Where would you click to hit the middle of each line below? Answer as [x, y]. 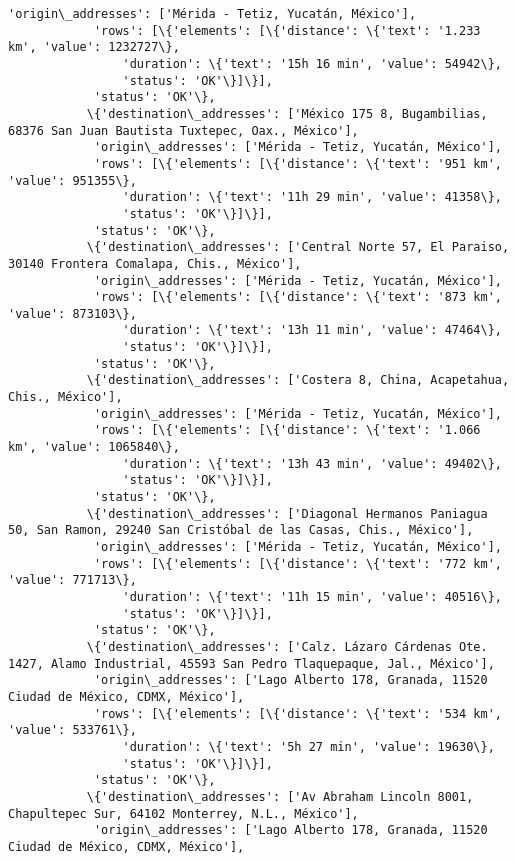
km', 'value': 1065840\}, [94, 447]
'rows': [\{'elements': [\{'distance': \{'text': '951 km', [297, 163]
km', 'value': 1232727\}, [94, 47]
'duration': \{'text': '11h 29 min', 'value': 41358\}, [312, 197]
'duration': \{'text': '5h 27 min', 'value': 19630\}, [308, 746]
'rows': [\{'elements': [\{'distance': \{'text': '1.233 [287, 30]
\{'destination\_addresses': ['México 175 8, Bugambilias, [287, 113]
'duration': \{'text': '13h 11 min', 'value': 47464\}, [312, 330]
